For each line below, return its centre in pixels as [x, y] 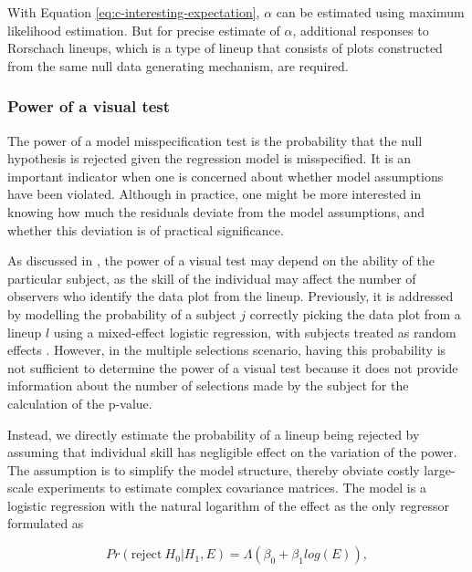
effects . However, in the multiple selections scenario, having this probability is [227, 350]
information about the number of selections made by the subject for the [208, 385]
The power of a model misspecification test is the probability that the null [215, 140]
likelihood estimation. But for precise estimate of [144, 30]
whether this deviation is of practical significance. [146, 229]
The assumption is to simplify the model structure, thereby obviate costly [214, 469]
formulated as [46, 523]
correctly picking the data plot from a [355, 313]
